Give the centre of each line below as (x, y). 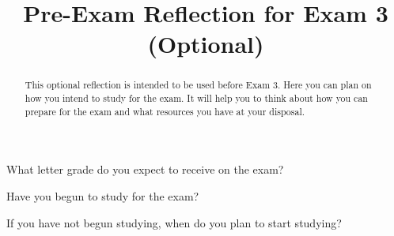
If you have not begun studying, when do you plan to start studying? (174, 222)
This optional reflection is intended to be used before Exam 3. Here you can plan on (198, 85)
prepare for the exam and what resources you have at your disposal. (165, 111)
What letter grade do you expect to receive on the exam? (145, 169)
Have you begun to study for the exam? (103, 195)
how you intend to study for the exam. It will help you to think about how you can (196, 98)
